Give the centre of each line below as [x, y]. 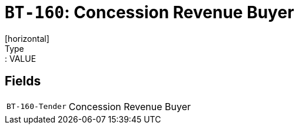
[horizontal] [27, 38]
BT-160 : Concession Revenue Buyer [149, 12]
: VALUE [21, 58]
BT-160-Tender [36, 107]
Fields [23, 81]
